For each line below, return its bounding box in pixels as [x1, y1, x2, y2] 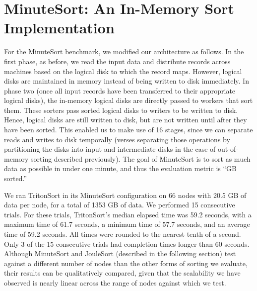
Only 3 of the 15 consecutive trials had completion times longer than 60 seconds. [4, 238, 250, 249]
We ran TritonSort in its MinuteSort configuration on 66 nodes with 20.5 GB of [4, 190, 247, 200]
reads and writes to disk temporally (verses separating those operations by [4, 134, 230, 144]
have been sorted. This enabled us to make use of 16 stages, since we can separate [4, 124, 253, 135]
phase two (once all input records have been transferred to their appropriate [4, 85, 236, 96]
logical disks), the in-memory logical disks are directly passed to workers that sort [4, 95, 253, 105]
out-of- [217, 144, 238, 154]
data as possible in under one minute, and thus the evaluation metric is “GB [4, 163, 237, 174]
